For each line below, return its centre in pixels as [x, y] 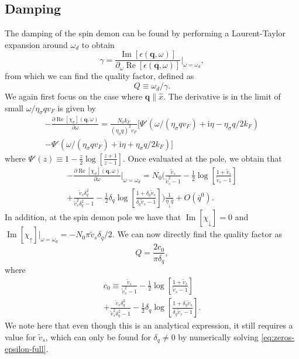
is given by [77, 107]
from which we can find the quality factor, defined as [99, 76]
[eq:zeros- [278, 336]
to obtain [98, 44]
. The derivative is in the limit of [222, 96]
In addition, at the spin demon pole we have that [93, 217]
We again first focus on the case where [74, 96]
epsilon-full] [25, 349]
